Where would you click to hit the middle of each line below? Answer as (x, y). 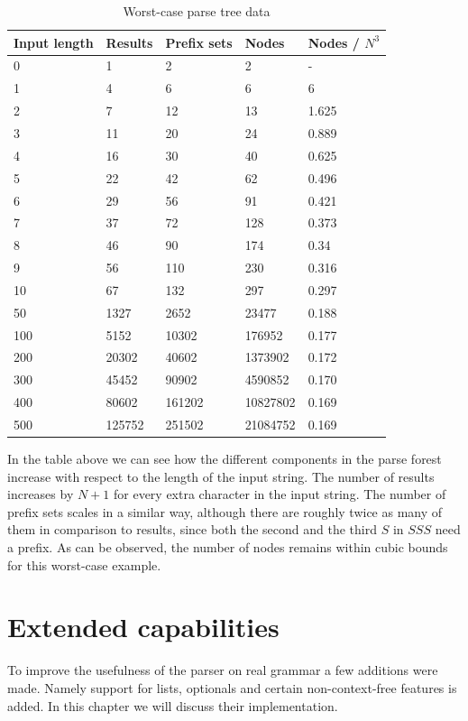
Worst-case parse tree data (197, 11)
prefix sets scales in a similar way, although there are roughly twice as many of (225, 511)
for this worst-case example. (84, 564)
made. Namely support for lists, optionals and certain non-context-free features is (232, 687)
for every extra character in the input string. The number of (280, 494)
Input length (54, 42)
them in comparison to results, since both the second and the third (193, 529)
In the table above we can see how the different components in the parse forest (225, 459)
